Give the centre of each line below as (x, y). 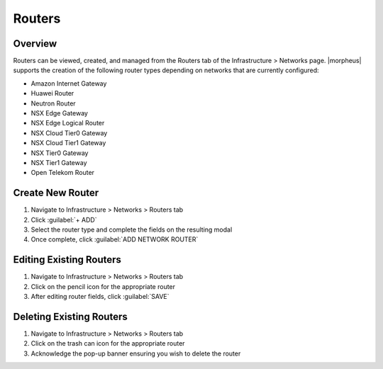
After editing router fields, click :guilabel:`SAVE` (100, 297)
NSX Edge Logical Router (68, 123)
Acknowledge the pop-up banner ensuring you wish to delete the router (136, 353)
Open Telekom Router (63, 173)
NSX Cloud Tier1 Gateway (68, 143)
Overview (35, 44)
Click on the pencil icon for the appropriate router (103, 286)
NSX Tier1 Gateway (59, 162)
